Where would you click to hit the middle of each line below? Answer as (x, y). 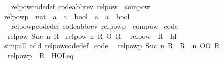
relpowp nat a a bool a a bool (67, 16)
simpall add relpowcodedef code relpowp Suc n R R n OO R (112, 46)
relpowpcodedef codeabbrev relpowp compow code (95, 26)
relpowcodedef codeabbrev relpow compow (80, 6)
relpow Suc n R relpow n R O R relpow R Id (92, 36)
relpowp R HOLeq (41, 55)
